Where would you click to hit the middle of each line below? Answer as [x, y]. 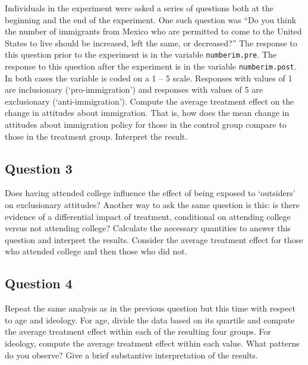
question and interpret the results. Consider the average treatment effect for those [154, 239]
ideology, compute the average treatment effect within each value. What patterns [152, 343]
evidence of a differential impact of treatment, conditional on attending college [148, 216]
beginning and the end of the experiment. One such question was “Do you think [151, 19]
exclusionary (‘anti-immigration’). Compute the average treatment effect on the [150, 101]
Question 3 [39, 168]
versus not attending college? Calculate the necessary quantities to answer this [148, 228]
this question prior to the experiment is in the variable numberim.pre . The [141, 54]
